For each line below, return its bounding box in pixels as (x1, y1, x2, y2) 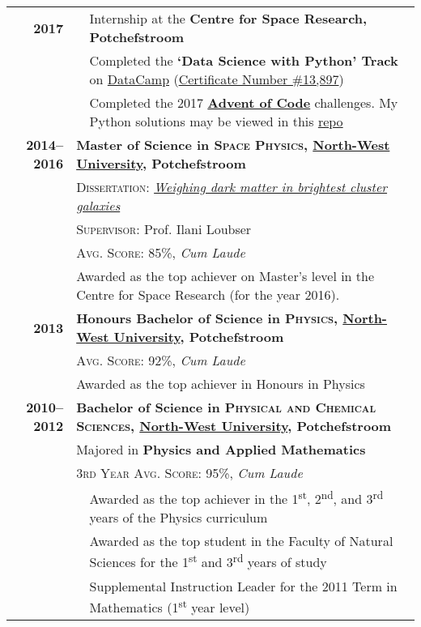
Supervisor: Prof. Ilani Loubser (76, 220, 252, 238)
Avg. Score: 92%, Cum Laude (76, 351, 245, 369)
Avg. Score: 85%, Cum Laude (76, 243, 245, 262)
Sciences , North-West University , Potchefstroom (76, 416, 392, 435)
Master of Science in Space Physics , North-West (76, 135, 390, 154)
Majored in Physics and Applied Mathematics (76, 440, 366, 459)
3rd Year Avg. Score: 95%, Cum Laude (76, 463, 303, 482)
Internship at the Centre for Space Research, (89, 9, 368, 28)
